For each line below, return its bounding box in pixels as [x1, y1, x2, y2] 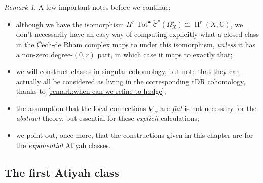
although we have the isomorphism [16, 19, 124, 29]
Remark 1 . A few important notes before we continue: [4, 2, 171, 12]
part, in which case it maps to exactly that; [97, 49, 233, 59]
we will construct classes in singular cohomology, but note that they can [16, 66, 240, 77]
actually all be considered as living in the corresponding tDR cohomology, [16, 76, 246, 86]
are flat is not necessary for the [160, 102, 257, 113]
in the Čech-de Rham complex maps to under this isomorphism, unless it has [16, 39, 256, 49]
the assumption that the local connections [16, 102, 146, 113]
